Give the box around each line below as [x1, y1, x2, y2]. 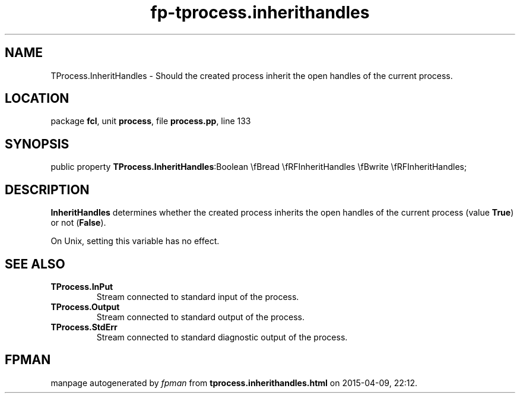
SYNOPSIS [5, 136, 69, 151]
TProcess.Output [50, 301, 120, 312]
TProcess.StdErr [50, 321, 118, 332]
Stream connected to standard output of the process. [96, 311, 305, 322]
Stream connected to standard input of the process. [96, 291, 299, 302]
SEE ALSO [5, 256, 65, 271]
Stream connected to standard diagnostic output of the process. [96, 331, 348, 342]
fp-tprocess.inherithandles [150, 2, 370, 23]
